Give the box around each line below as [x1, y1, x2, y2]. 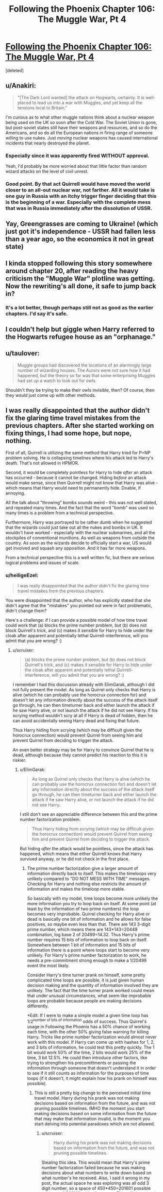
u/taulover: [5, 349, 40, 358]
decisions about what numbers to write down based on [41, 1170, 152, 1175]
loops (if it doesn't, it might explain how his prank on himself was [27, 1075, 157, 1081]
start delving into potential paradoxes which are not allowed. [34, 1121, 155, 1126]
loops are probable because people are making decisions [27, 998, 142, 1003]
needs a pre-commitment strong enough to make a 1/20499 [27, 957, 147, 963]
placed [17, 100, 32, 105]
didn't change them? [5, 608, 47, 614]
